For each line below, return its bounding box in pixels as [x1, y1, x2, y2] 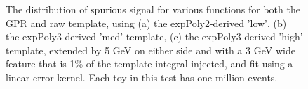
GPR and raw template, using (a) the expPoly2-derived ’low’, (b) [6, 15, 287, 30]
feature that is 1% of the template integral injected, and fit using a [6, 56, 293, 71]
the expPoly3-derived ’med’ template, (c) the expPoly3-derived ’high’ [6, 29, 303, 44]
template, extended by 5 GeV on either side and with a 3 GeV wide [6, 42, 295, 57]
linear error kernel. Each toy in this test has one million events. [6, 70, 278, 84]
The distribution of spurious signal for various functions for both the [6, 2, 300, 16]
